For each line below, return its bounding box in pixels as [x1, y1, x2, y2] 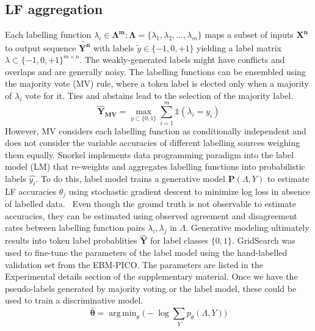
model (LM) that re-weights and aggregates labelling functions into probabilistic [5, 160, 305, 173]
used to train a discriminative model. [5, 294, 143, 307]
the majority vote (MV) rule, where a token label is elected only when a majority [5, 77, 309, 90]
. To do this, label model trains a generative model [35, 172, 225, 184]
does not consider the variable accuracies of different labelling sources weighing [5, 136, 300, 149]
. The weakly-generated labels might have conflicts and [79, 53, 285, 66]
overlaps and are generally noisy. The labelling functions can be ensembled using [5, 65, 306, 78]
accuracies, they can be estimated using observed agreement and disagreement [5, 209, 297, 222]
